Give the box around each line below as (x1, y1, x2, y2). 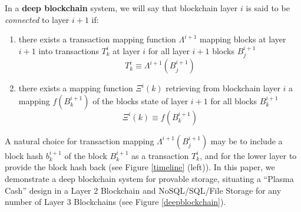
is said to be (246, 2, 290, 14)
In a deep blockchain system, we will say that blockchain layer (5, 2, 238, 14)
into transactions (38, 44, 99, 57)
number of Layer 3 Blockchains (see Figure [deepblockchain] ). (5, 196, 226, 208)
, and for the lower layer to (200, 149, 297, 161)
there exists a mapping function (18, 82, 133, 94)
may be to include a (210, 134, 283, 147)
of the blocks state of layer (92, 94, 188, 107)
